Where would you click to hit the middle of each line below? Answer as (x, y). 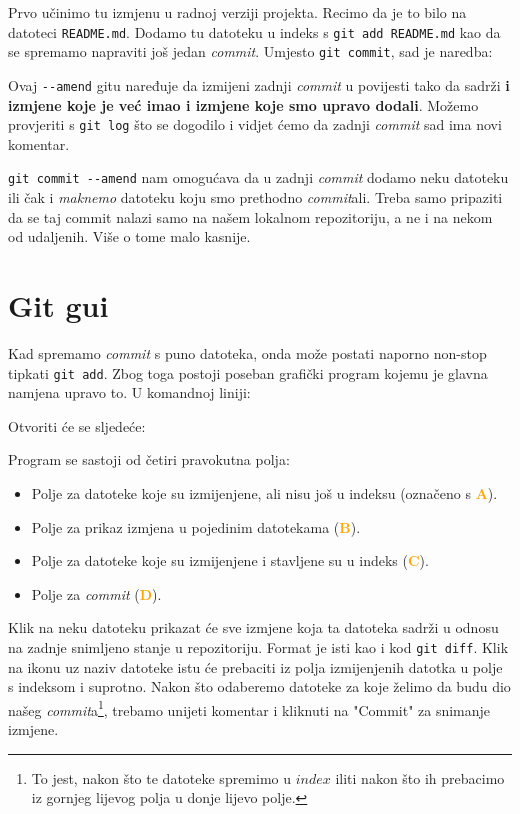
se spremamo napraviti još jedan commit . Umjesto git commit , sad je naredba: (250, 51)
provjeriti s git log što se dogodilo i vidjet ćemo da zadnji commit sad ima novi (255, 124)
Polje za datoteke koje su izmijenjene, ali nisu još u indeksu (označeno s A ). (264, 493)
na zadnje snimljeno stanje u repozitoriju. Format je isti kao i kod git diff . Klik (258, 646)
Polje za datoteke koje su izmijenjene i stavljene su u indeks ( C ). (230, 560)
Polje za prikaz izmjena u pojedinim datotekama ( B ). (196, 526)
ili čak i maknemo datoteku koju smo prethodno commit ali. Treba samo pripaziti (255, 197)
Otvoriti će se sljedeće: (77, 425)
